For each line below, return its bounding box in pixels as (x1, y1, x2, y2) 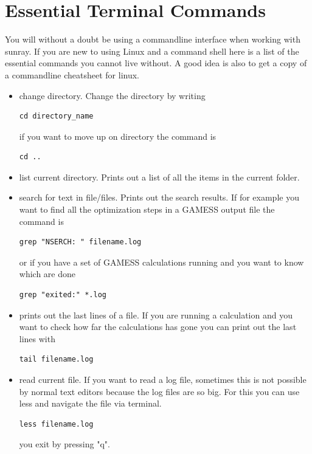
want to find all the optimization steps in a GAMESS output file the (19, 203, 275, 216)
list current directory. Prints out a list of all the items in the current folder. (19, 170, 300, 183)
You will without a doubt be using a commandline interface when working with (5, 33, 300, 46)
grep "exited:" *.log (19, 291, 106, 300)
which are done (19, 267, 76, 280)
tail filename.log (19, 355, 94, 364)
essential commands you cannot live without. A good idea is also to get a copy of (5, 57, 307, 69)
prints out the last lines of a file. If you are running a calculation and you (19, 308, 293, 321)
